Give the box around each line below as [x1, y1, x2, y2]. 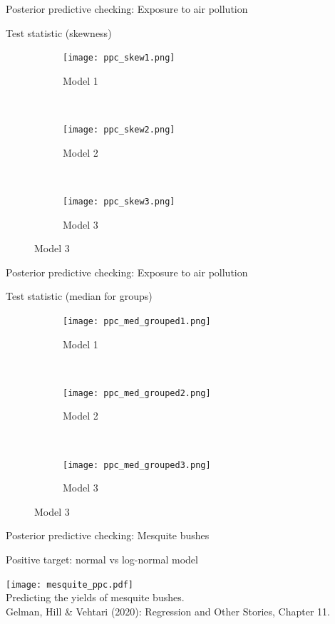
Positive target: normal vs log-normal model [6, 552, 198, 567]
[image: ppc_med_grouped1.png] [63, 316, 211, 326]
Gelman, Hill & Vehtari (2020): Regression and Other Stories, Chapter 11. [6, 603, 330, 618]
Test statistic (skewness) [6, 25, 112, 40]
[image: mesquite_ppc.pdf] [6, 579, 133, 590]
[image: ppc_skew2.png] [63, 125, 175, 135]
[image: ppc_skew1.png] [63, 53, 175, 63]
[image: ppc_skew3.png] [63, 196, 175, 207]
